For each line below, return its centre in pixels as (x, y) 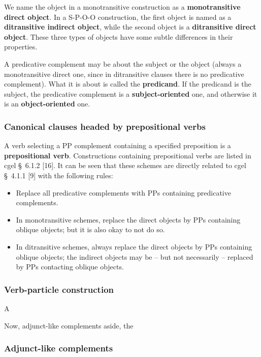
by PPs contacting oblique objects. (70, 267)
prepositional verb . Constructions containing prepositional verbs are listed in (128, 155)
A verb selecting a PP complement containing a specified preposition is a (118, 145)
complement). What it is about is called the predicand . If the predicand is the (128, 84)
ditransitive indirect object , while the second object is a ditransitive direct (130, 27)
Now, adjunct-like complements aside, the (69, 325)
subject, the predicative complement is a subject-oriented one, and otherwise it (131, 93)
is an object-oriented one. (47, 104)
